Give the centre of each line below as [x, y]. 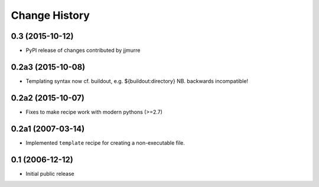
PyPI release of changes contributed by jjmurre [83, 51]
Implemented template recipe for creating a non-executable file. [105, 143]
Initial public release [50, 173]
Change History [50, 15]
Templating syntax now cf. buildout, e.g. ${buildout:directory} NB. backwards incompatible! [137, 81]
